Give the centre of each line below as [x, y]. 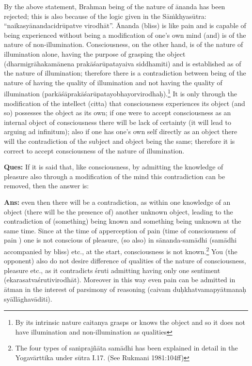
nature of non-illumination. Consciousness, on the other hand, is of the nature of [124, 44]
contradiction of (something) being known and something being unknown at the [123, 221]
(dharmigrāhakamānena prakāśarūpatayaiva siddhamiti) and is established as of [123, 63]
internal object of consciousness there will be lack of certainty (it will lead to [118, 122]
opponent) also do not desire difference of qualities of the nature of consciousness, [125, 261]
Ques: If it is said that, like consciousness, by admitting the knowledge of [114, 167]
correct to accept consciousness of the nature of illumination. [94, 150]
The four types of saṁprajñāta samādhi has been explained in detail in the [126, 348]
